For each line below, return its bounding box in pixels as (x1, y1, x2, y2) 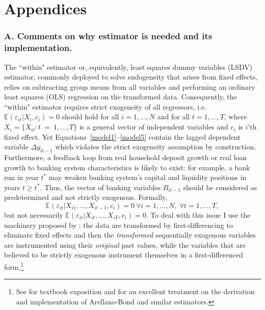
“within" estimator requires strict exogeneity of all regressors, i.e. (4, 101, 207, 112)
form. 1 (4, 260, 24, 272)
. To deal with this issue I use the (146, 210, 251, 220)
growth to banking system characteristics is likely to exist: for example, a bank (4, 162, 250, 172)
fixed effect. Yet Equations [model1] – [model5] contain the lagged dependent (4, 131, 241, 142)
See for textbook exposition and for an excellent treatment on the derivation (16, 286, 255, 297)
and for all (157, 111, 190, 122)
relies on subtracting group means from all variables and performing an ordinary (4, 81, 255, 92)
